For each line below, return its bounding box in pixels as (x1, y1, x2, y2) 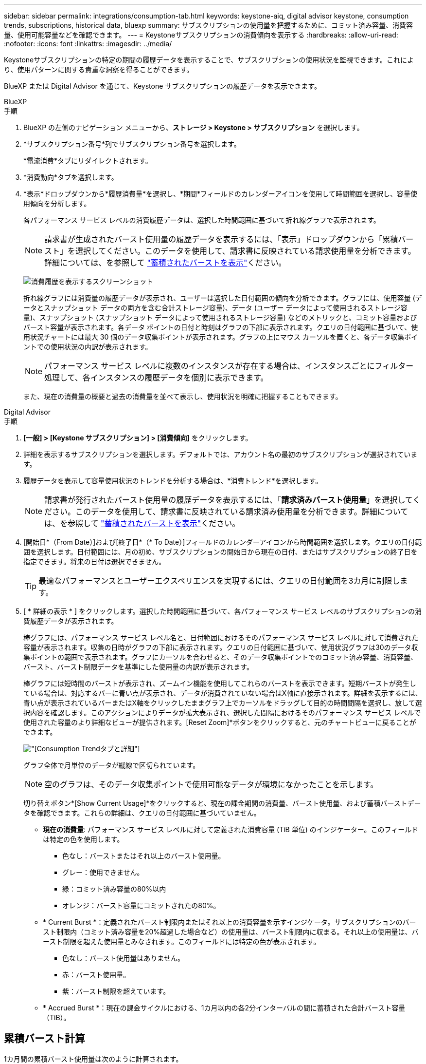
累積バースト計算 (4, 1032, 85, 1045)
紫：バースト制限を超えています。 (62, 987, 170, 995)
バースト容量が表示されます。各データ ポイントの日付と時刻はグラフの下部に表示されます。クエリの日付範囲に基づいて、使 (23, 323, 418, 331)
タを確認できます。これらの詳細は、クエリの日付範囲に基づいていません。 (23, 809, 261, 817)
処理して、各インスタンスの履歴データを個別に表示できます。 (44, 373, 268, 382)
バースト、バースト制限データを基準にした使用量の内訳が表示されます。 (23, 663, 253, 671)
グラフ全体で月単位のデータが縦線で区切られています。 (23, 761, 200, 769)
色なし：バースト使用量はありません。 (62, 954, 184, 962)
